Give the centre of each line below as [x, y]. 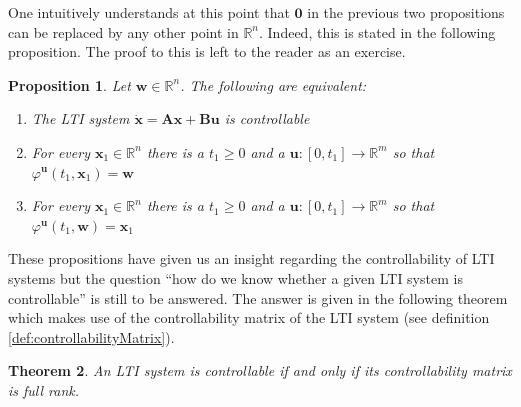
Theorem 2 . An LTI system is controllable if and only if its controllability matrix [260, 370]
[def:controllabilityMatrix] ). [91, 336]
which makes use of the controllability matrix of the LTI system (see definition [249, 317]
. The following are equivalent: [273, 84]
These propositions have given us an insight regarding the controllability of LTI [251, 258]
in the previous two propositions [406, 12]
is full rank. [44, 389]
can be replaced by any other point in [123, 31]
